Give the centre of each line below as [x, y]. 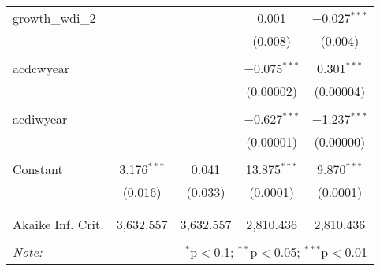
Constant [38, 169]
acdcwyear [41, 68]
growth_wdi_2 [54, 18]
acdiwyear [40, 119]
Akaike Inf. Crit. [58, 224]
